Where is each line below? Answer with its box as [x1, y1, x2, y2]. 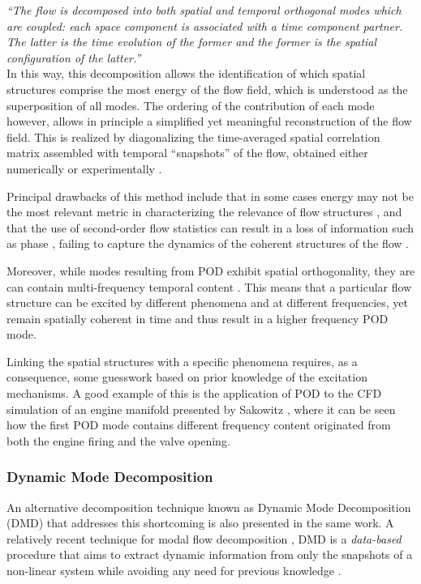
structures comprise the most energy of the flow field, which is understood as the [6, 80, 408, 97]
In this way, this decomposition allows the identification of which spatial [6, 65, 366, 82]
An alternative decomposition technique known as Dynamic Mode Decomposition [6, 498, 411, 515]
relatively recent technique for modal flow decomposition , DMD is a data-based [6, 530, 402, 547]
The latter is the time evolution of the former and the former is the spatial [6, 33, 377, 50]
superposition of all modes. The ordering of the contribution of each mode [6, 96, 375, 113]
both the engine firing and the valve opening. [6, 432, 230, 449]
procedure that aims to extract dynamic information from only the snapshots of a [6, 546, 413, 563]
